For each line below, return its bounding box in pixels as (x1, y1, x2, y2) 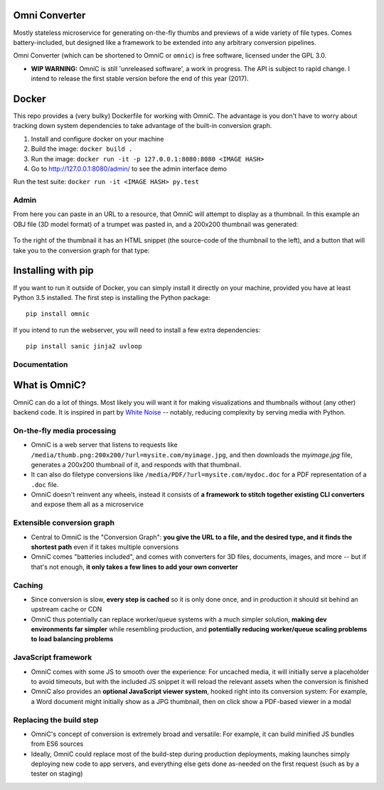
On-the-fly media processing (13, 425, 117, 435)
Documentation (13, 359, 68, 369)
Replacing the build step (13, 715, 99, 725)
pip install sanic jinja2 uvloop (26, 342, 142, 351)
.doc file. (31, 480, 59, 489)
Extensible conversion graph (13, 518, 115, 528)
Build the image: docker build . (31, 144, 133, 153)
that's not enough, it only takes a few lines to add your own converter (31, 562, 238, 571)
